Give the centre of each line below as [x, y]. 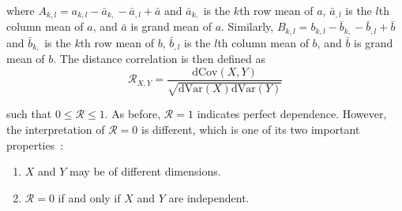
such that [29, 114]
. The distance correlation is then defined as [159, 59]
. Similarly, [248, 26]
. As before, [133, 114]
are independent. [209, 197]
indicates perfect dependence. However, [292, 114]
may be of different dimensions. [145, 171]
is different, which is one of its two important [250, 129]
